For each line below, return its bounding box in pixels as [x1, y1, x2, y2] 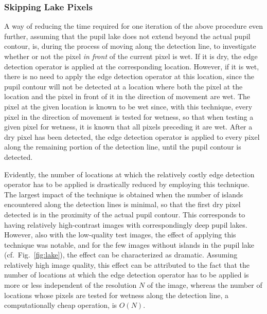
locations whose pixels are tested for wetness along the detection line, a [4, 289, 229, 300]
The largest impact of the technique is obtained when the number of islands [4, 189, 243, 199]
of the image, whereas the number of [147, 280, 262, 290]
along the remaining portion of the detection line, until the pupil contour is [4, 141, 241, 152]
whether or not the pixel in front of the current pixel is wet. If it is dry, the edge [4, 51, 258, 61]
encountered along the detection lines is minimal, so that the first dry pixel [4, 199, 241, 210]
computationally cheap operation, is [4, 300, 117, 310]
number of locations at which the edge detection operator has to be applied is [4, 269, 249, 280]
